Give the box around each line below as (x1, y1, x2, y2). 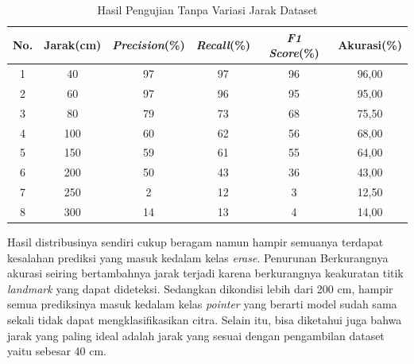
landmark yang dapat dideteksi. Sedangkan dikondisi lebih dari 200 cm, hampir (7, 280, 393, 296)
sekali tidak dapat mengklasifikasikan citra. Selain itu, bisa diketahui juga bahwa (7, 312, 402, 327)
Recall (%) (195, 37, 250, 53)
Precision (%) (112, 37, 185, 53)
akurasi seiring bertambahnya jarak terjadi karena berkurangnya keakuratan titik (7, 265, 404, 281)
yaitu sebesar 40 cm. (7, 343, 107, 359)
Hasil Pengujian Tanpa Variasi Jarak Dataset (97, 2, 318, 17)
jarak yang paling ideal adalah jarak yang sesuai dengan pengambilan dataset (7, 327, 385, 343)
